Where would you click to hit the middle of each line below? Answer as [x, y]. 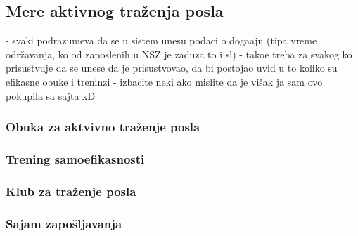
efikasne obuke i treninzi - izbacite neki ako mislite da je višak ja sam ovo [164, 81]
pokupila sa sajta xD [51, 95]
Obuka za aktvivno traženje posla [103, 127]
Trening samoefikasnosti [75, 158]
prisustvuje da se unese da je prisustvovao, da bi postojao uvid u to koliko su [172, 68]
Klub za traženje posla [71, 191]
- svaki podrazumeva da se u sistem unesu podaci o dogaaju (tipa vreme [161, 40]
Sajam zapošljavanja [64, 223]
